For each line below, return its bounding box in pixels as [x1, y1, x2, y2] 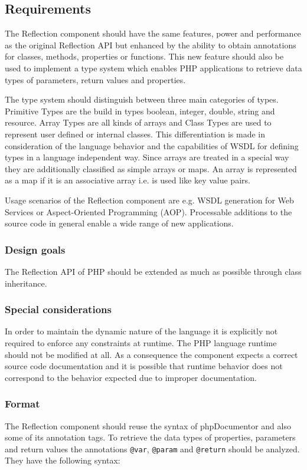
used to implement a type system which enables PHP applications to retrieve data [5, 61, 302, 74]
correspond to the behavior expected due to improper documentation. [5, 371, 257, 383]
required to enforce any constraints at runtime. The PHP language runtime [5, 336, 277, 349]
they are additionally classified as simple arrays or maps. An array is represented [5, 162, 297, 175]
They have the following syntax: [5, 454, 120, 466]
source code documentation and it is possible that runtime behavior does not [5, 360, 283, 372]
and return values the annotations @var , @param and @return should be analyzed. [5, 442, 300, 455]
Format [5, 396, 40, 411]
